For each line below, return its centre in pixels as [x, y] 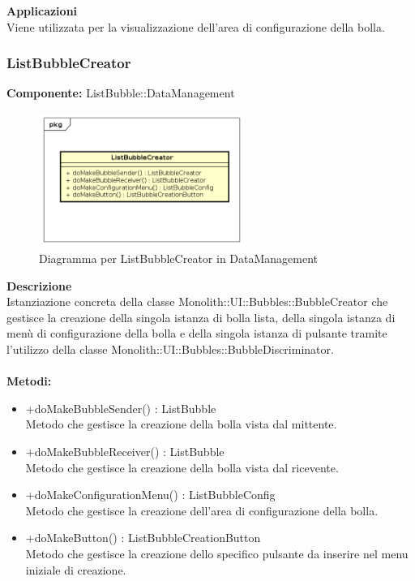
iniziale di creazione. [76, 569]
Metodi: [29, 381]
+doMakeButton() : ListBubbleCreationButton [143, 538]
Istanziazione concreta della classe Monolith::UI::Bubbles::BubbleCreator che [197, 301]
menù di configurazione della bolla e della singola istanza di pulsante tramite [197, 333]
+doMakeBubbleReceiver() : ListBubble [125, 451]
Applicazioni [42, 11]
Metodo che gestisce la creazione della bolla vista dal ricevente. [182, 467]
